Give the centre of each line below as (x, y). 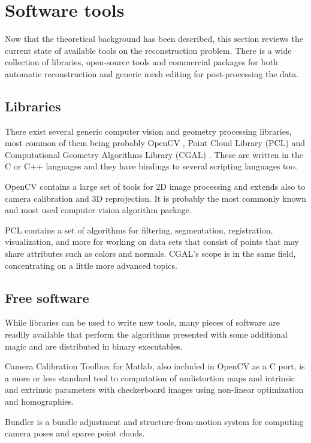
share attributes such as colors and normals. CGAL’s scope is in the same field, (150, 254)
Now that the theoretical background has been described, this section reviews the (154, 39)
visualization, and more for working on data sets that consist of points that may (152, 242)
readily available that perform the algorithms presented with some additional (146, 334)
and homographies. (40, 401)
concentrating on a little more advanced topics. (91, 265)
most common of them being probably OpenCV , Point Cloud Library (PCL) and (155, 143)
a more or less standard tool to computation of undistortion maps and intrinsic (150, 377)
